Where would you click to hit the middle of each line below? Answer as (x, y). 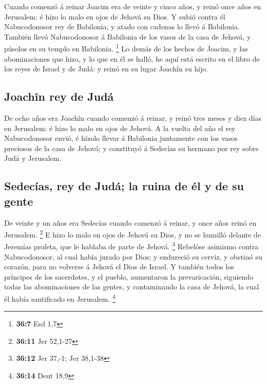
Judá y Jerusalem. (33, 158)
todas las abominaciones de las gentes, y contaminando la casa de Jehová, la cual (132, 287)
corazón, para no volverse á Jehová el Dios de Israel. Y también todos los (119, 267)
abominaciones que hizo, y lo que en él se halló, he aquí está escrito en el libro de (132, 58)
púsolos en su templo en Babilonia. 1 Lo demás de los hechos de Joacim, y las (126, 48)
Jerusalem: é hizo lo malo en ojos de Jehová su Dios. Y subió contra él (115, 16)
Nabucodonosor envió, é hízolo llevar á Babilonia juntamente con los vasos (121, 138)
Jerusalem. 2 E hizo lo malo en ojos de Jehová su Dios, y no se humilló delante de (133, 234)
